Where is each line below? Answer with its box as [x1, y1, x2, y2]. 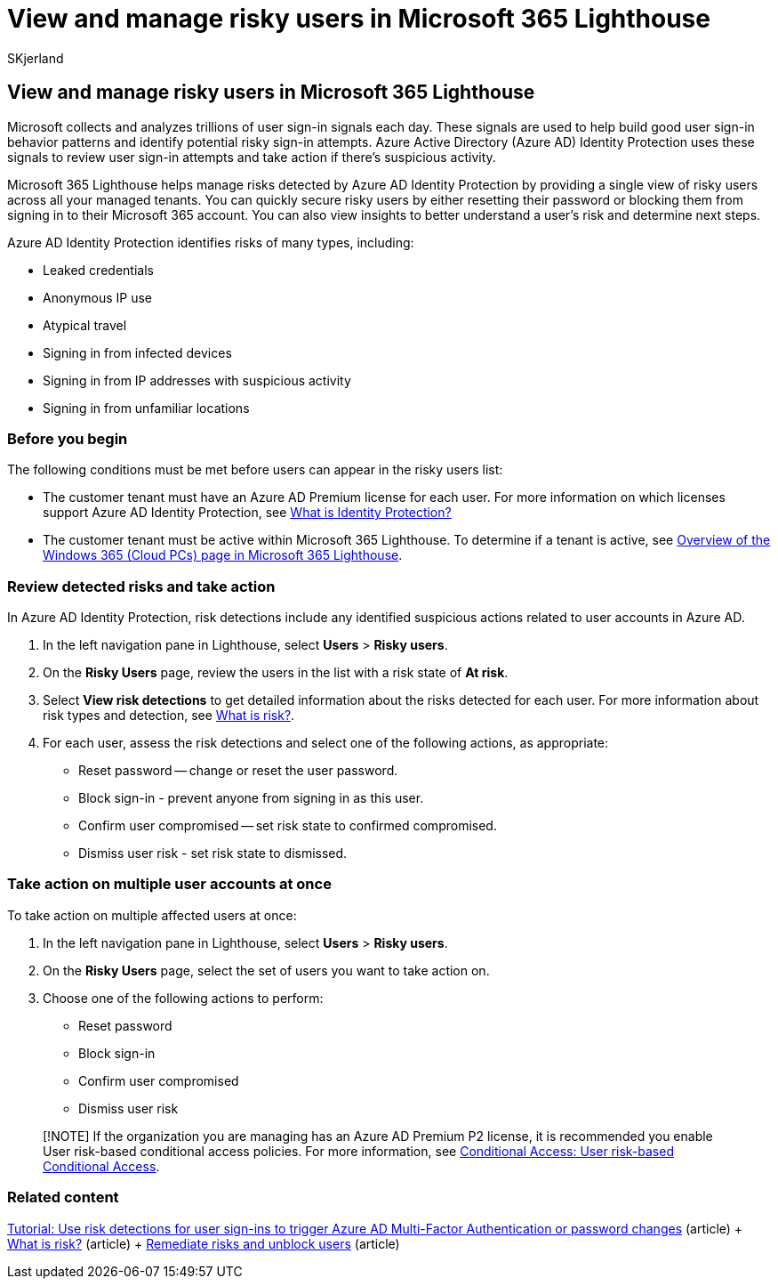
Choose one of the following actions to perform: [43, 990, 324, 1006]
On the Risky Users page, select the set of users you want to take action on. [43, 962, 490, 978]
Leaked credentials [43, 262, 154, 278]
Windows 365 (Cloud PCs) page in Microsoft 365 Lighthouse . [43, 547, 403, 563]
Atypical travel [43, 317, 127, 333]
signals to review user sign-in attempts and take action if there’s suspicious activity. [7, 149, 496, 165]
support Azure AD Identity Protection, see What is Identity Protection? [43, 505, 452, 521]
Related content [7, 1188, 119, 1207]
